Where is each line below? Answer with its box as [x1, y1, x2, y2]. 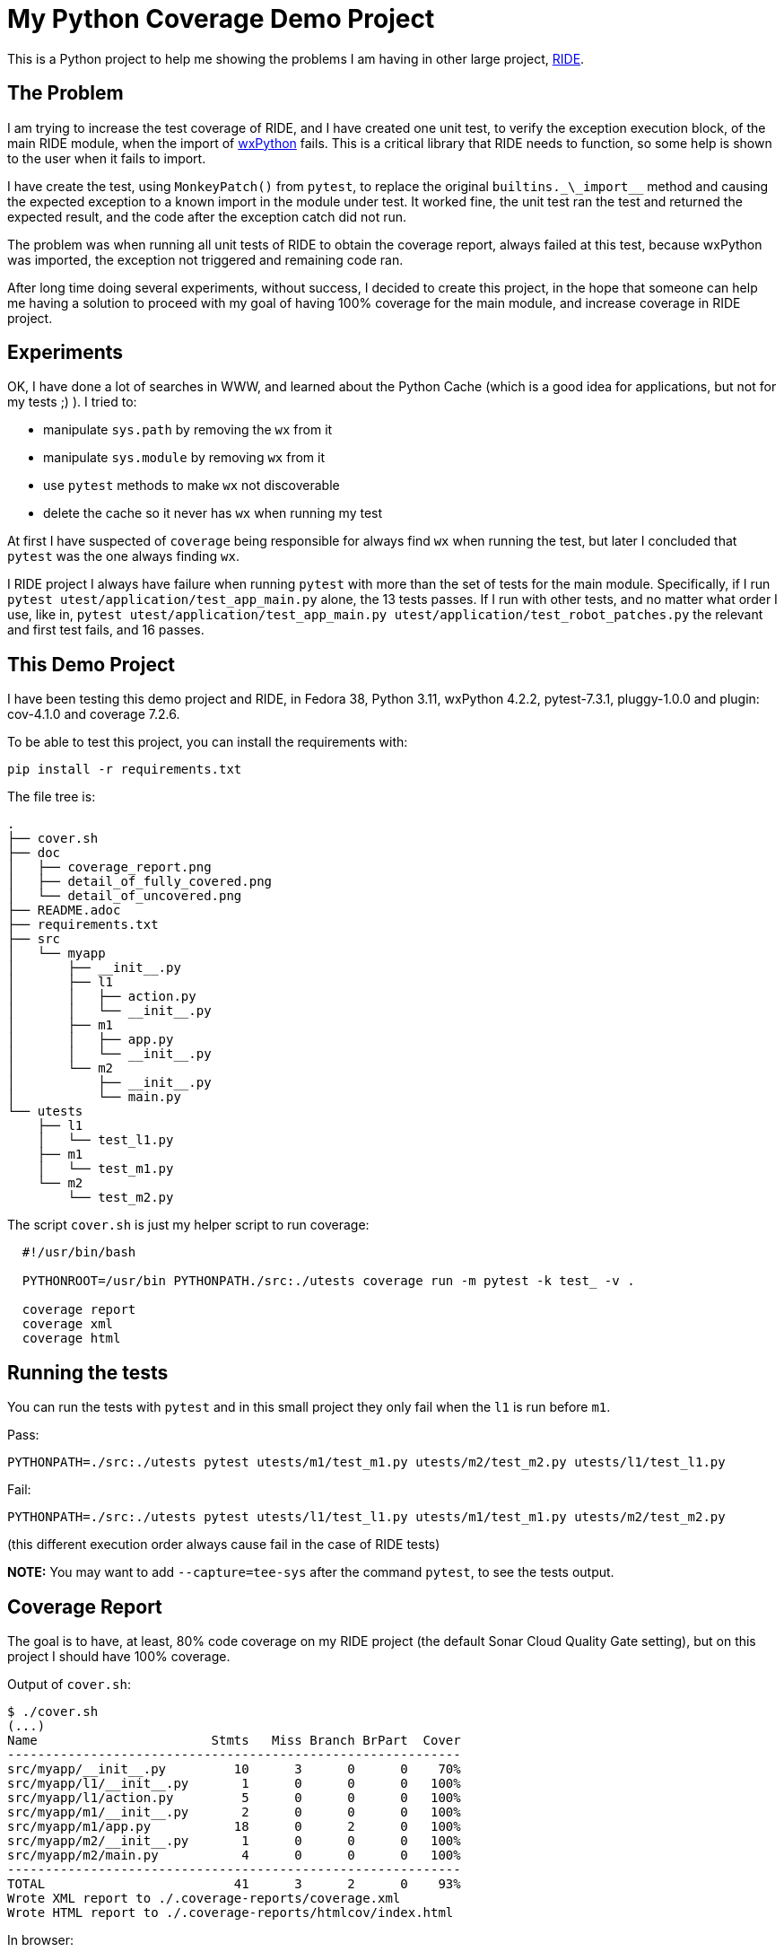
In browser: [7, 1931, 74, 1948]
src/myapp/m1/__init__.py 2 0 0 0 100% [7, 1804, 461, 1819]
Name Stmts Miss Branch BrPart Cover [7, 1732, 461, 1747]
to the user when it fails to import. [7, 150, 206, 166]
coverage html [22, 1331, 121, 1346]
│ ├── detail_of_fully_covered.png [7, 874, 273, 889]
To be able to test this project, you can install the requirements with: [7, 734, 408, 750]
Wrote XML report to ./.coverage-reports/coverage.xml [7, 1890, 401, 1905]
